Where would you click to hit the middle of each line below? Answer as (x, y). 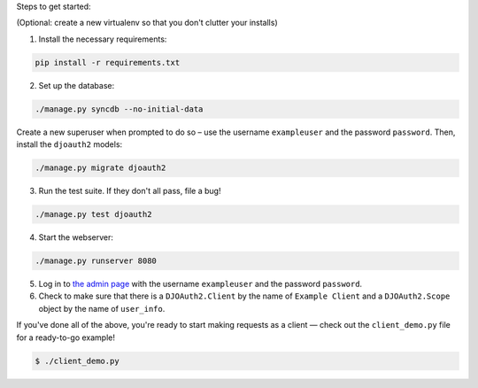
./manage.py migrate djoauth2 (100, 168)
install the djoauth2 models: (69, 144)
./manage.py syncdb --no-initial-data (119, 109)
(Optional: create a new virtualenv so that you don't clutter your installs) (147, 23)
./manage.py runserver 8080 (96, 261)
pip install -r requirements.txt (108, 62)
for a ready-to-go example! (66, 338)
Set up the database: (77, 85)
